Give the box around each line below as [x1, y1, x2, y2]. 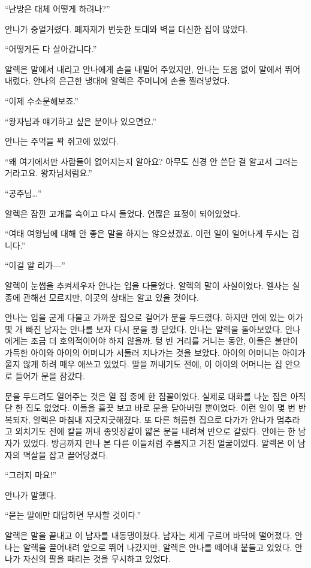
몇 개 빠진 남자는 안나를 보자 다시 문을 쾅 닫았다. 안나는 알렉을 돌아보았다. [5, 322, 283, 335]
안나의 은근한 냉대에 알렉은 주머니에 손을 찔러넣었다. [33, 74, 230, 87]
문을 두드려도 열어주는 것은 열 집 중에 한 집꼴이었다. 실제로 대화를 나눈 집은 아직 [5, 389, 306, 402]
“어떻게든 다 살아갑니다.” [5, 43, 97, 55]
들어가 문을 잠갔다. [15, 370, 85, 382]
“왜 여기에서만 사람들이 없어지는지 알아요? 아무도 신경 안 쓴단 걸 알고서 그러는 [5, 155, 298, 167]
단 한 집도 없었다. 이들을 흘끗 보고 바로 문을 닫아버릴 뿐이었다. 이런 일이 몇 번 [5, 401, 296, 414]
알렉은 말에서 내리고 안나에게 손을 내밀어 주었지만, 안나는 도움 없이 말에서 [5, 62, 282, 75]
